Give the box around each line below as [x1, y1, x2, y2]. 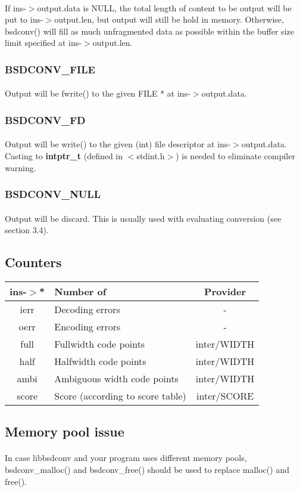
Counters [5, 253, 62, 271]
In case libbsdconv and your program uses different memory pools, [5, 451, 247, 464]
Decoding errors [54, 302, 120, 317]
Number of [54, 284, 107, 299]
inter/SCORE [196, 389, 254, 403]
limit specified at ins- [5, 36, 82, 49]
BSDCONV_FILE [5, 61, 95, 76]
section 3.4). [5, 224, 49, 236]
